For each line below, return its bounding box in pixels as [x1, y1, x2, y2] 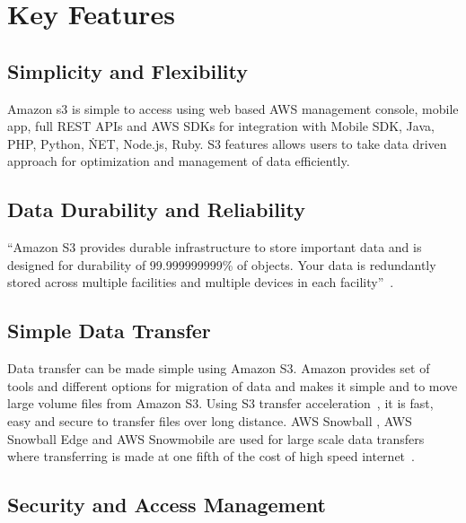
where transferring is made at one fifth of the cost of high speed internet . [7, 447, 415, 466]
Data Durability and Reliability [7, 196, 306, 223]
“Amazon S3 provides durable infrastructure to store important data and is [7, 238, 422, 257]
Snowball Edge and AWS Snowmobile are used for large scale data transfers [7, 429, 425, 448]
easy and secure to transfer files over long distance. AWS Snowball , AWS [7, 411, 412, 430]
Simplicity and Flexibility [7, 57, 249, 84]
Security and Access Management [7, 491, 326, 519]
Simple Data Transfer [7, 317, 211, 344]
